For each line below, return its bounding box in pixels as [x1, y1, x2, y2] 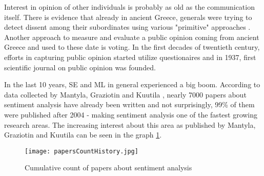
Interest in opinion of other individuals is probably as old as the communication [4, 2, 255, 12]
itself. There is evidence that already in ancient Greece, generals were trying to [4, 11, 252, 22]
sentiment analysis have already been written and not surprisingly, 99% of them [4, 99, 255, 110]
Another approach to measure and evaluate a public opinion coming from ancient [4, 31, 259, 42]
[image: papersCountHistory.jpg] [25, 147, 138, 155]
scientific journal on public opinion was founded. [4, 62, 156, 72]
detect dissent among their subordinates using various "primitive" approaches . [4, 22, 251, 32]
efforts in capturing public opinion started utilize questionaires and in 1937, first [4, 51, 256, 62]
